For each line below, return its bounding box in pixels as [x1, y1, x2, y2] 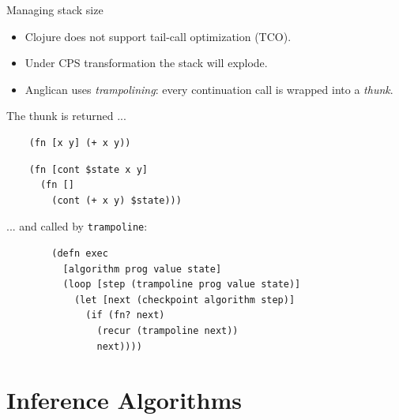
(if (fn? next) [85, 309, 165, 321]
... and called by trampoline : [6, 218, 148, 234]
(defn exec [51, 248, 108, 259]
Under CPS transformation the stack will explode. [24, 54, 268, 71]
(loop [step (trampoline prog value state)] [62, 279, 301, 291]
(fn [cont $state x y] [28, 163, 148, 175]
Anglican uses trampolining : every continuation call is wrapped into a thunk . [24, 81, 393, 97]
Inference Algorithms [6, 384, 243, 416]
